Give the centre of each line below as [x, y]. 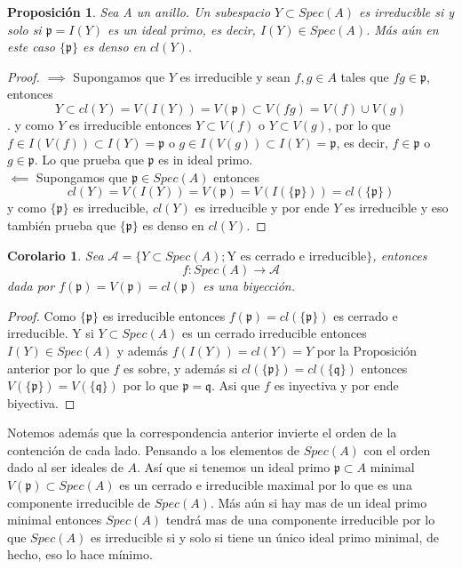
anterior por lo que [58, 368]
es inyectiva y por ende [336, 385]
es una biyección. [249, 286]
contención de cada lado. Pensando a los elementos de [153, 449]
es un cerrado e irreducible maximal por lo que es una [266, 485]
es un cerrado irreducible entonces [275, 333]
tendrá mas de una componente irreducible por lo [300, 520]
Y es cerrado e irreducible [297, 256]
